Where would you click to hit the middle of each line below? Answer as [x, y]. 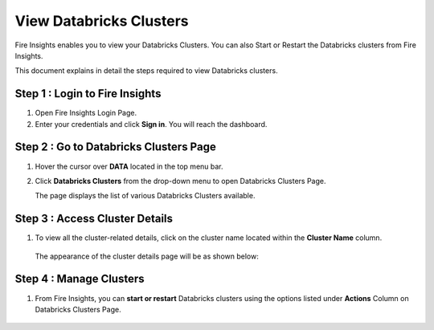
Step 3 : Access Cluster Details [94, 219]
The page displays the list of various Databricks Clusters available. [145, 196]
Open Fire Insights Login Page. [86, 113]
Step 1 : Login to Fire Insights [88, 94]
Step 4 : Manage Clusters [80, 279]
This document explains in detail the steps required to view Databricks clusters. [146, 71]
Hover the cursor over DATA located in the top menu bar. [129, 166]
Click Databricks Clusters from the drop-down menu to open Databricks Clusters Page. [180, 181]
